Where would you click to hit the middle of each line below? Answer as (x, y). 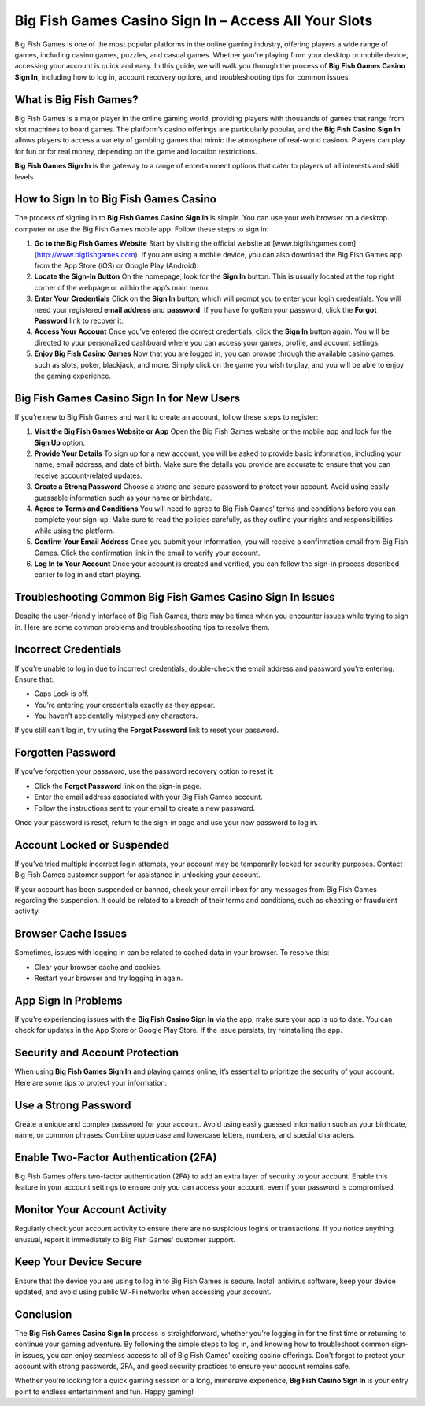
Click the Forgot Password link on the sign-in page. (118, 786)
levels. (25, 176)
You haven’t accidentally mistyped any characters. (116, 716)
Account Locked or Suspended (92, 845)
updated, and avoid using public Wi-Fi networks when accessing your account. (143, 1292)
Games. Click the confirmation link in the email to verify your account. (147, 553)
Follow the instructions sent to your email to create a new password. (145, 808)
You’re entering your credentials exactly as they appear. (125, 705)
